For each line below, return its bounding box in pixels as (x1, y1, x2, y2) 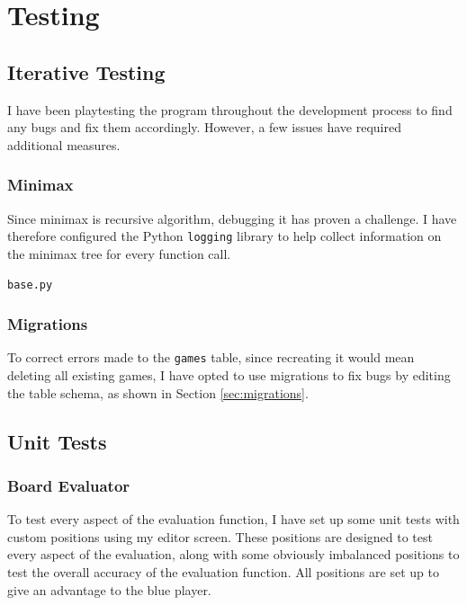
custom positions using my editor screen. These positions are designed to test (7, 527, 433, 546)
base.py (7, 279, 53, 292)
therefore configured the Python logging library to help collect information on (7, 227, 442, 245)
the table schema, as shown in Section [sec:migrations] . (7, 383, 309, 402)
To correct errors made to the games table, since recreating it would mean (7, 348, 415, 367)
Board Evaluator (7, 474, 130, 496)
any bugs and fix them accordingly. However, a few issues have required (7, 118, 401, 137)
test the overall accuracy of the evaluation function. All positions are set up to (7, 562, 439, 581)
